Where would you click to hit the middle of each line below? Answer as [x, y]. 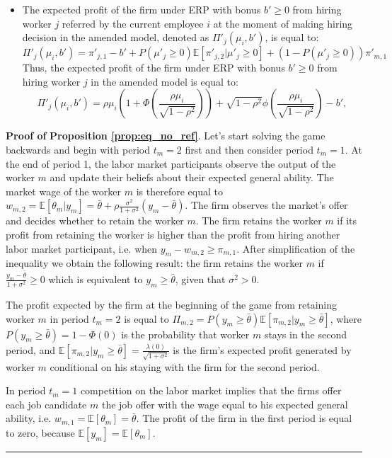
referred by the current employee [133, 23]
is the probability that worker [185, 334]
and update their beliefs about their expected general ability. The [192, 177]
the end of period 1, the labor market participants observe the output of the [171, 163]
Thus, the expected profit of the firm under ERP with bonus [154, 68]
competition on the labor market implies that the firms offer [211, 390]
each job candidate [46, 404]
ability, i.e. [29, 418]
